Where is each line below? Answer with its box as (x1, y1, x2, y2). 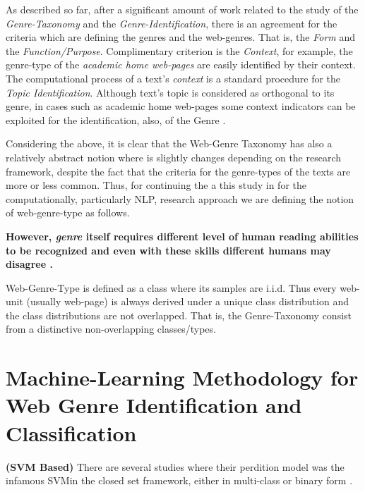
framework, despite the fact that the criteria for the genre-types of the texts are (6, 164, 351, 178)
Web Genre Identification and (6, 390, 302, 419)
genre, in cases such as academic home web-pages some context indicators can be (6, 99, 356, 113)
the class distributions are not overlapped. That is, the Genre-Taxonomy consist (6, 307, 352, 322)
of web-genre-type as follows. (6, 205, 130, 220)
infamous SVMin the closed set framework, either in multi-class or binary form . (6, 473, 353, 488)
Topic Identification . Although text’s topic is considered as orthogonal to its (6, 85, 335, 99)
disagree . (6, 257, 53, 271)
